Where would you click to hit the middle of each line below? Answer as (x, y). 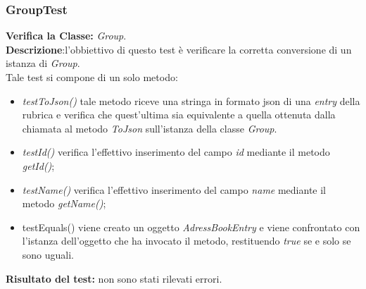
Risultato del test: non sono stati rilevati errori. (114, 278)
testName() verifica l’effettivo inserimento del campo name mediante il (174, 189)
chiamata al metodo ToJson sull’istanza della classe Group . (150, 128)
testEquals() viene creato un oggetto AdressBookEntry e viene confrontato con (191, 227)
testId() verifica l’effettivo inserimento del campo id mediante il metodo (176, 152)
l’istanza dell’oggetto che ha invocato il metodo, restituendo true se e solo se (187, 241)
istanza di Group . (43, 63)
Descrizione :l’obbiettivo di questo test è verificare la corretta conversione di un (179, 49)
